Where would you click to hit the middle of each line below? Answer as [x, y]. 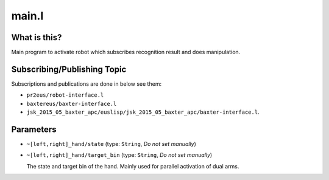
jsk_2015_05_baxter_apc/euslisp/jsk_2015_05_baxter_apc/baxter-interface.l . [143, 112]
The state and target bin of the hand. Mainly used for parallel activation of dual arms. [133, 166]
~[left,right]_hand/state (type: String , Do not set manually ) [111, 144]
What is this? [37, 37]
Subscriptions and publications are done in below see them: [86, 84]
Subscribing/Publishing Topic [69, 69]
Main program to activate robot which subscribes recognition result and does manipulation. [126, 52]
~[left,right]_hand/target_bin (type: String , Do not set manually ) [119, 155]
